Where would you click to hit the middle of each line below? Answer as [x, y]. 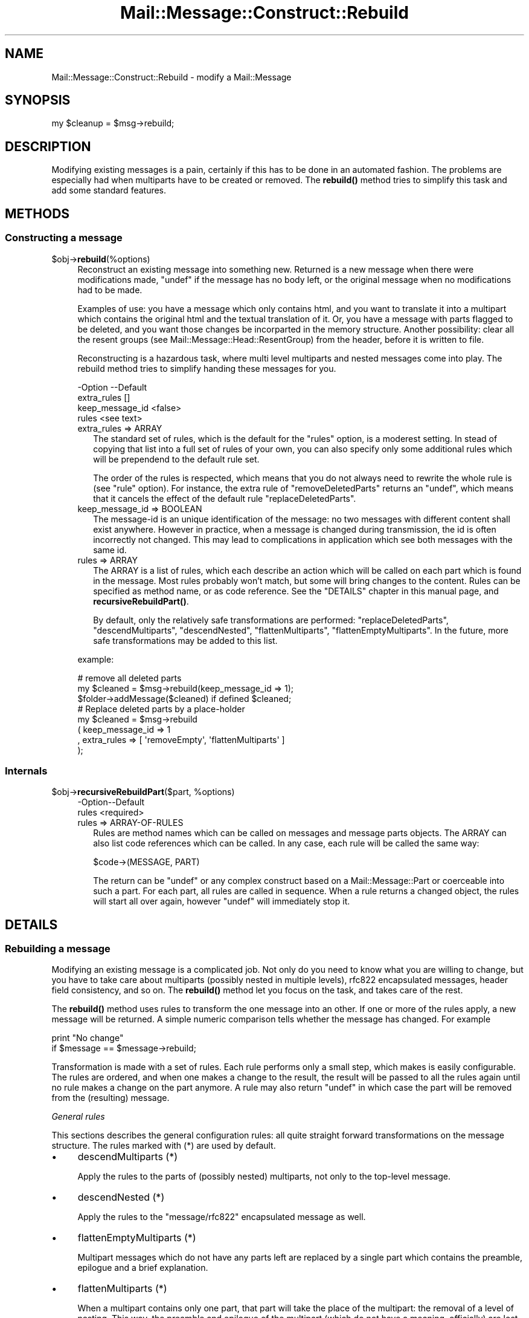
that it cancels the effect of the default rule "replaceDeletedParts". [225, 498]
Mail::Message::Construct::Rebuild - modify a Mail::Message [172, 77]
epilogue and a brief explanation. [143, 1268]
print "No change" [88, 1038]
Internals [26, 771]
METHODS [37, 213]
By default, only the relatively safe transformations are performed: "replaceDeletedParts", [271, 620]
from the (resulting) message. [111, 1098]
